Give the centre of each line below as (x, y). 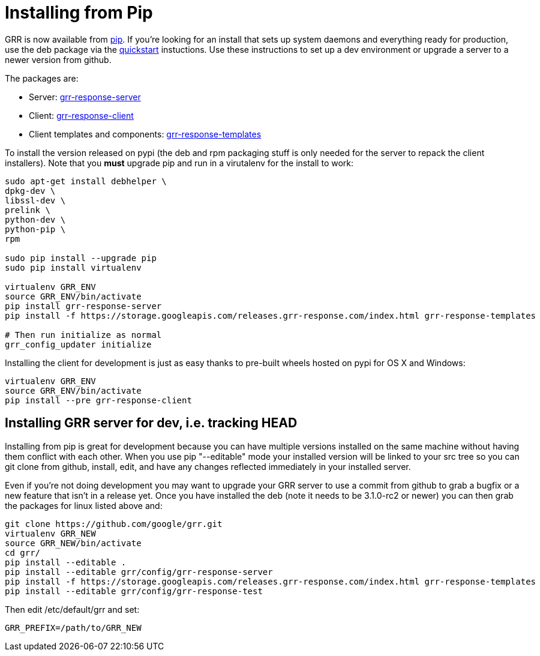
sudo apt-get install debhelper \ (86, 181)
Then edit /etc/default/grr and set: (72, 609)
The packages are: (42, 78)
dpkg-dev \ (30, 191)
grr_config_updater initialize (78, 344)
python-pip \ (35, 229)
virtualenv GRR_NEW (50, 533)
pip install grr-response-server (83, 306)
